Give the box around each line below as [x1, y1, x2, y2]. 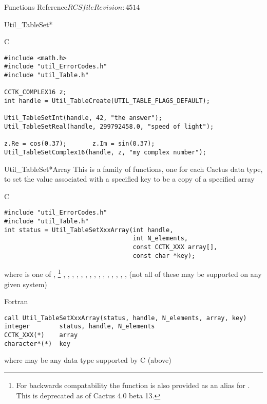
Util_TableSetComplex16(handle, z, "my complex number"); [4, 149, 206, 156]
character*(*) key [4, 340, 70, 347]
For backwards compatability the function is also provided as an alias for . [16, 380, 250, 391]
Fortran [4, 296, 28, 307]
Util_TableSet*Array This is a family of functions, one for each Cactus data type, [4, 163, 263, 174]
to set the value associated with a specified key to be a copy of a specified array [4, 173, 255, 184]
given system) [4, 278, 47, 289]
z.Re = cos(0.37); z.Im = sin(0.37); [4, 140, 155, 148]
